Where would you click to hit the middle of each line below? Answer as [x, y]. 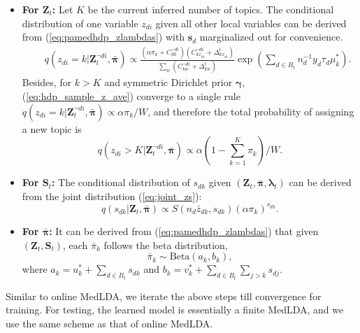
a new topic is [52, 128]
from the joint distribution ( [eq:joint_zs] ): [112, 196]
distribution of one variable [80, 23]
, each [75, 245]
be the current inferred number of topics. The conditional [211, 9]
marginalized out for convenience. [271, 37]
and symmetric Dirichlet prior [168, 82]
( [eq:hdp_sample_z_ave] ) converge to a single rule [131, 96]
